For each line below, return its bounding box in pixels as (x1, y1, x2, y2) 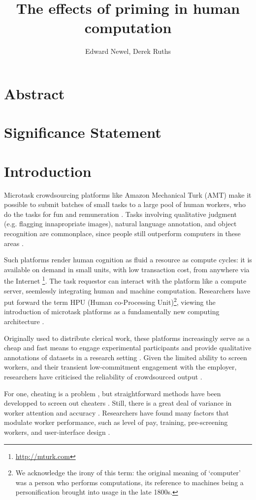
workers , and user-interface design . (4, 426, 110, 437)
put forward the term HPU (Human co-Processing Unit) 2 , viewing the (4, 295, 216, 307)
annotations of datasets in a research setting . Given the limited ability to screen (4, 352, 247, 362)
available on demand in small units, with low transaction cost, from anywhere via (4, 264, 250, 274)
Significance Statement (4, 122, 161, 142)
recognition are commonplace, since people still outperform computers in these (4, 228, 241, 238)
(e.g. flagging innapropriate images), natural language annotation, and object (4, 218, 237, 229)
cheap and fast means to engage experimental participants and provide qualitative (4, 342, 252, 353)
